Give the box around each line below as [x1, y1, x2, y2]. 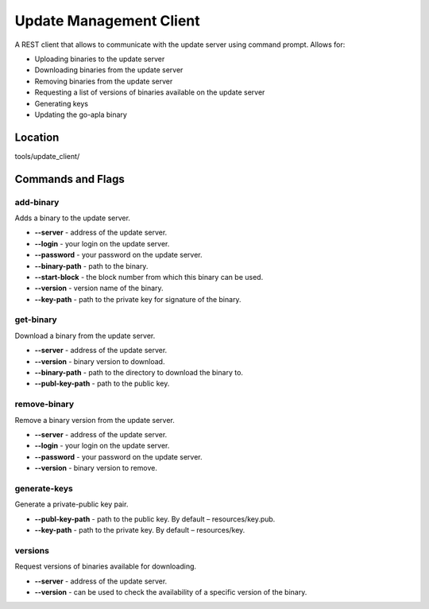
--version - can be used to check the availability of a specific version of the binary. [34, 587, 307, 596]
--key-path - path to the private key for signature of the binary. [34, 294, 242, 304]
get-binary [14, 314, 57, 325]
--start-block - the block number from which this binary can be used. [34, 272, 264, 281]
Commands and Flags [14, 172, 125, 186]
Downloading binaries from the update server [34, 65, 184, 75]
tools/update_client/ [14, 151, 80, 161]
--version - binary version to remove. [34, 464, 158, 473]
